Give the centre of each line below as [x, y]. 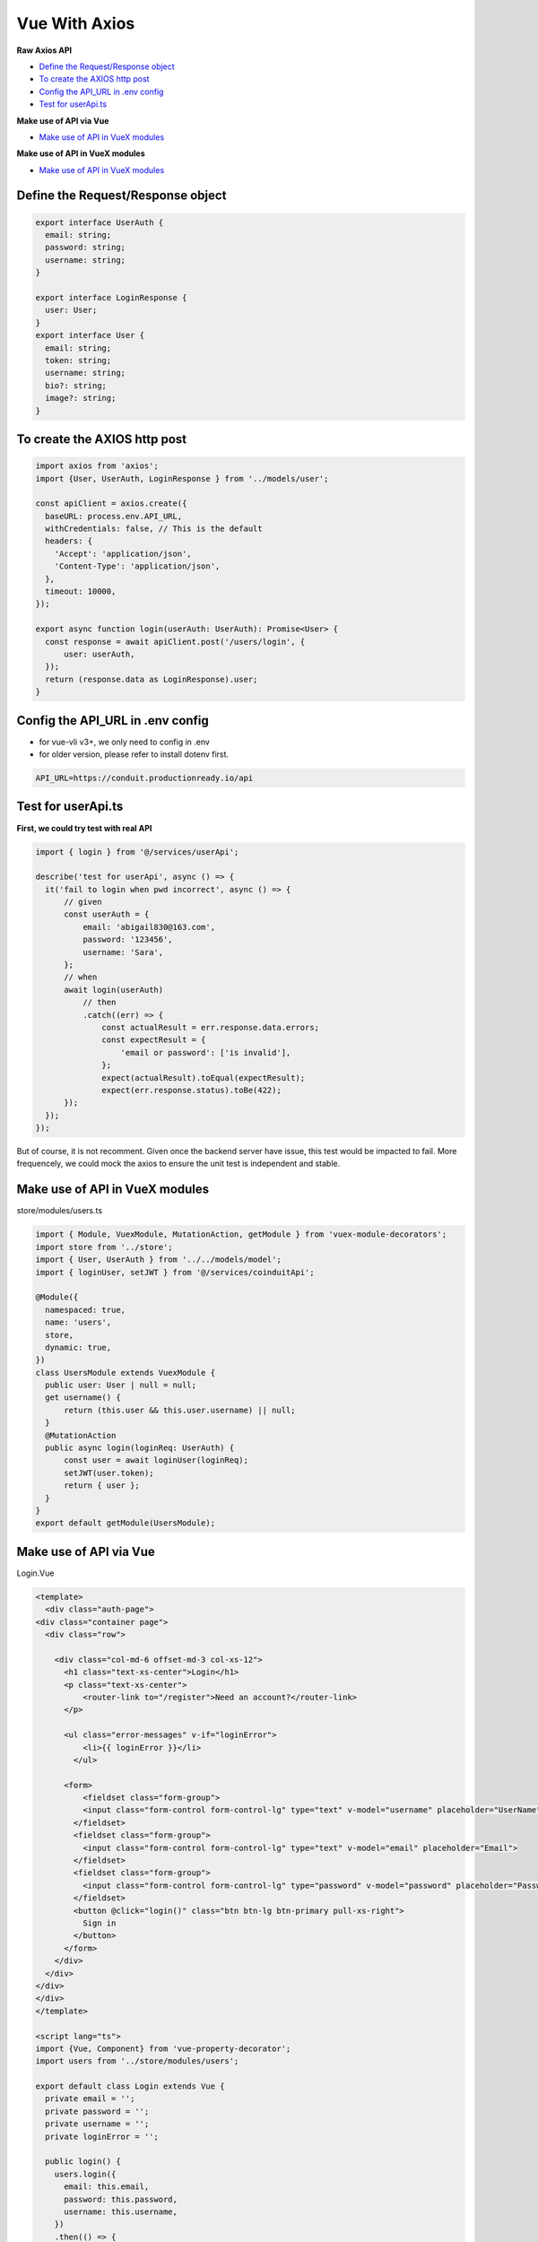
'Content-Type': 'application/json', [137, 566]
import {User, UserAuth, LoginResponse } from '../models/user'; [182, 478]
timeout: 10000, [81, 591]
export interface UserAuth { [100, 222]
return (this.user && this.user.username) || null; [180, 1410]
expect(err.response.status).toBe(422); [191, 1090]
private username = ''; [97, 2124]
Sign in [99, 1923]
